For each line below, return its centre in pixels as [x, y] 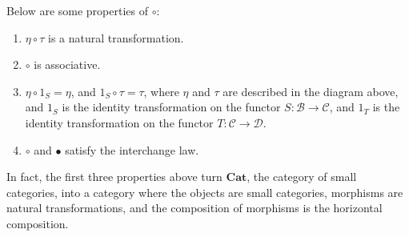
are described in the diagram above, [311, 91]
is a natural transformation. [116, 37]
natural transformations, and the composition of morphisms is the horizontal [194, 208]
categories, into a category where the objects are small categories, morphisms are [205, 192]
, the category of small [302, 177]
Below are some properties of [77, 10]
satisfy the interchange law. [132, 149]
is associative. [67, 64]
